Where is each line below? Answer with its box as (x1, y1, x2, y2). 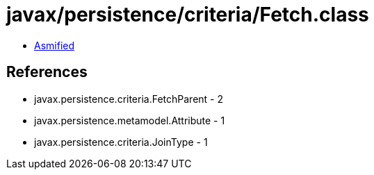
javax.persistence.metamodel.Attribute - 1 (34, 114, 225, 126)
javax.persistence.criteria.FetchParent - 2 (34, 92, 224, 105)
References (6, 63, 88, 81)
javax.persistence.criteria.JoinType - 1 (34, 135, 208, 148)
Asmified (34, 39, 75, 51)
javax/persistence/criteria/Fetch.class (6, 3, 369, 26)
